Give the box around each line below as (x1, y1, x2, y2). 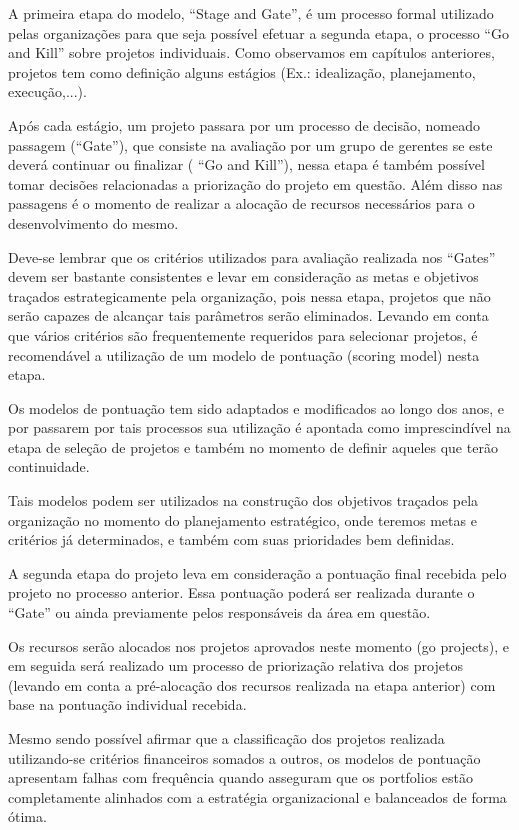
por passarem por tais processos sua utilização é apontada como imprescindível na (8, 417, 511, 438)
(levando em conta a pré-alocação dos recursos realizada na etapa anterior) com (8, 674, 496, 695)
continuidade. (8, 456, 90, 477)
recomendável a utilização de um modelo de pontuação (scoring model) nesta (8, 344, 480, 365)
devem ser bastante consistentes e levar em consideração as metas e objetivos (8, 266, 479, 287)
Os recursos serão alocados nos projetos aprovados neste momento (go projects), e (8, 635, 510, 656)
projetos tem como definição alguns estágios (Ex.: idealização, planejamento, (8, 61, 476, 82)
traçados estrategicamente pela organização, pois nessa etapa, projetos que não (8, 285, 491, 306)
